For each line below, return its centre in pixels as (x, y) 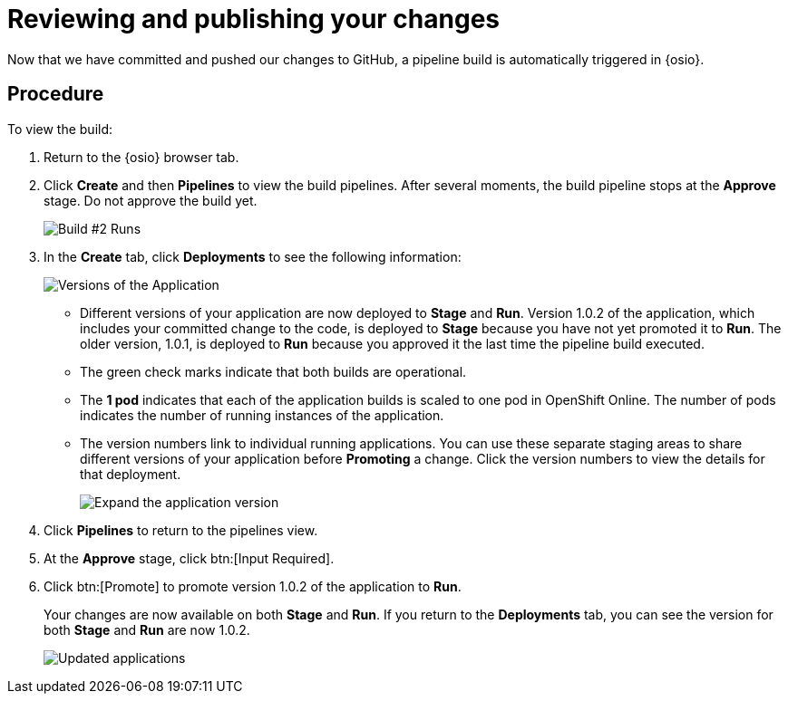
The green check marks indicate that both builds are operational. (273, 371)
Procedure (56, 94)
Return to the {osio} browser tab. (141, 157)
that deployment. (131, 474)
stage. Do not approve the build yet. (151, 200)
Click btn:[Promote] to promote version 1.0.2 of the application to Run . (253, 586)
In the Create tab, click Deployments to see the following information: (253, 256)
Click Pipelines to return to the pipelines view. (181, 530)
